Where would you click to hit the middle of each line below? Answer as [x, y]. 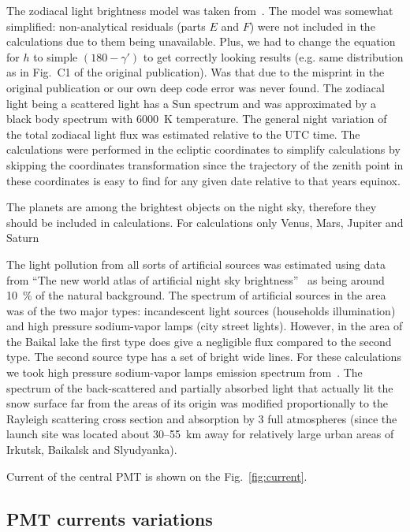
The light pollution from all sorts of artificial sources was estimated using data [196, 264]
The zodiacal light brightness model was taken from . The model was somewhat [200, 10]
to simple [56, 56]
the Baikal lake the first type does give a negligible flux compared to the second [199, 341]
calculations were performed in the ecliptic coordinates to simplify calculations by [203, 149]
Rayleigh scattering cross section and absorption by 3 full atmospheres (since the [202, 418]
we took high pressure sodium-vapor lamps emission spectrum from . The [184, 372]
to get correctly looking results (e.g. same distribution [273, 56]
